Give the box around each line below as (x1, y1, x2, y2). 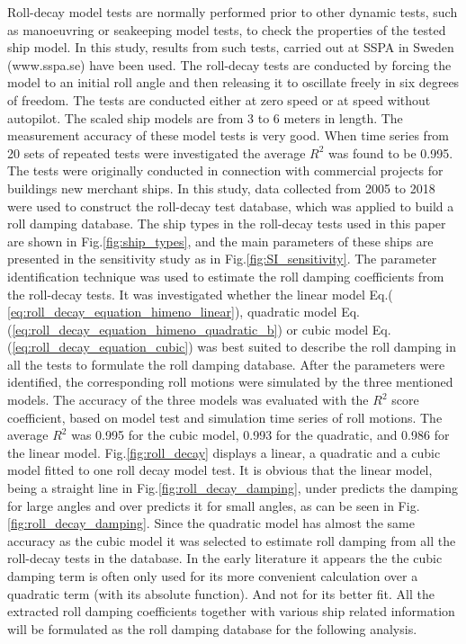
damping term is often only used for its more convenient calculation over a (7, 567, 418, 585)
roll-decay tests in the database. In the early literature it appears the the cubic (7, 549, 443, 568)
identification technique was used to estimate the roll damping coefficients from (7, 266, 444, 285)
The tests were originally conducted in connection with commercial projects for (7, 161, 444, 180)
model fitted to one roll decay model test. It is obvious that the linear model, (7, 461, 433, 479)
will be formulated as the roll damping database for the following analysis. (7, 619, 417, 638)
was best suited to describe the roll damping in (197, 337, 457, 356)
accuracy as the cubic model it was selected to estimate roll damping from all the (7, 531, 456, 550)
